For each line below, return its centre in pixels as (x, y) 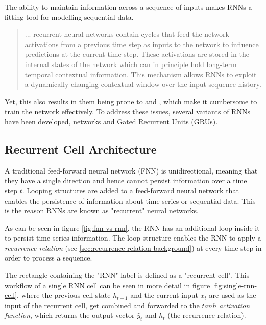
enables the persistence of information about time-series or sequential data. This (130, 200)
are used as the (233, 295)
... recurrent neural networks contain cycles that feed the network (127, 34)
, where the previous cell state (64, 295)
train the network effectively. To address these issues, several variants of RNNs (127, 111)
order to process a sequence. (49, 258)
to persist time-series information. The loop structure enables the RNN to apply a (133, 238)
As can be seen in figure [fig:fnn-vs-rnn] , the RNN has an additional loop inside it (132, 227)
